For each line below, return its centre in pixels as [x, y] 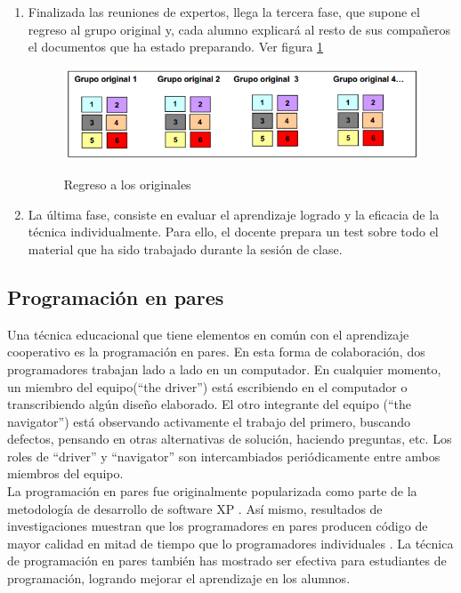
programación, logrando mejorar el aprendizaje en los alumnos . [179, 578]
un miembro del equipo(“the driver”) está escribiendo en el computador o [207, 386]
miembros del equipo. [65, 473]
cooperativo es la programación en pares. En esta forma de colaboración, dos [216, 352]
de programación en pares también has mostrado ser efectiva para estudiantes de [227, 561]
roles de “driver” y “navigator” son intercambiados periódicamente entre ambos [224, 456]
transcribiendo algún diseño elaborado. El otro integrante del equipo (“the [210, 404]
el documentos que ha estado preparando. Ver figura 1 [176, 47]
